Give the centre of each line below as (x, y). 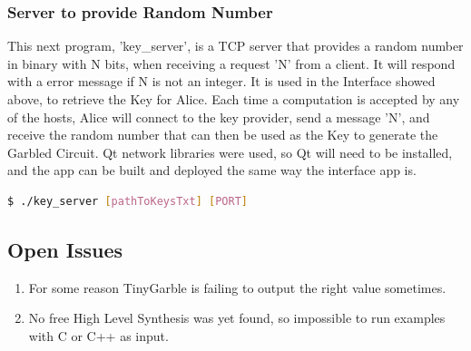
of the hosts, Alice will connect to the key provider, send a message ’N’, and (219, 117)
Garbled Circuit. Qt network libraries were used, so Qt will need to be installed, (230, 152)
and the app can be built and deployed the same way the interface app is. (212, 170)
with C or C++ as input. (98, 335)
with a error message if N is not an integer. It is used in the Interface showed (221, 81)
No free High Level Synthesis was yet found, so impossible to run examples (237, 318)
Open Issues (65, 249)
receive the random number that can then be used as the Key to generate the (223, 135)
